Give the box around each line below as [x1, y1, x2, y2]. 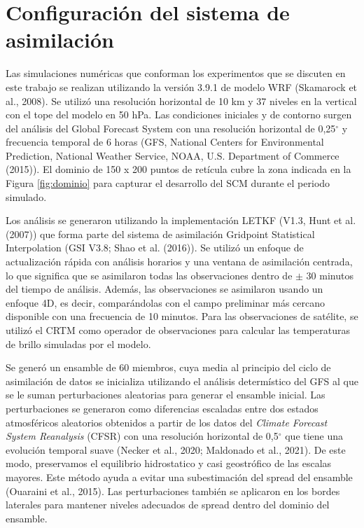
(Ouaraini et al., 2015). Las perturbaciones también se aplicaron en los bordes [6, 483, 340, 498]
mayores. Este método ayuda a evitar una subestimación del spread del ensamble [6, 469, 353, 484]
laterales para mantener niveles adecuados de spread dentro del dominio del [6, 497, 330, 512]
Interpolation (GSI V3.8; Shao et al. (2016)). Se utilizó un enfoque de [6, 240, 304, 255]
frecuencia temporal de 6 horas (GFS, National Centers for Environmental [6, 134, 324, 149]
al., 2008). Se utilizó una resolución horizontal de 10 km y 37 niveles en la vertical [6, 93, 357, 108]
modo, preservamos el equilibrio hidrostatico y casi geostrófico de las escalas [6, 456, 332, 471]
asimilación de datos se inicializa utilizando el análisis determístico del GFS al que [6, 373, 358, 388]
